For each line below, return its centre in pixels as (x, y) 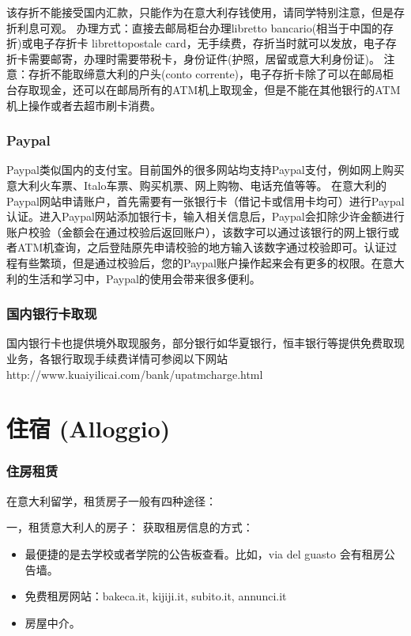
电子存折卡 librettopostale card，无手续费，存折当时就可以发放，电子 (209, 43)
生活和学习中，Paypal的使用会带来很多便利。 (144, 278)
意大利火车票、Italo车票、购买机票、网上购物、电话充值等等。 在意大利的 (197, 185)
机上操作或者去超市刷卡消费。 (84, 105)
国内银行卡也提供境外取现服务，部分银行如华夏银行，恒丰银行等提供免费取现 (205, 343)
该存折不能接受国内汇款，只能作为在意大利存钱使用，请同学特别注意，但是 (200, 12)
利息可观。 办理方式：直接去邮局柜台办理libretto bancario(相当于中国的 (200, 27)
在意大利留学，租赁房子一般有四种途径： (111, 500)
